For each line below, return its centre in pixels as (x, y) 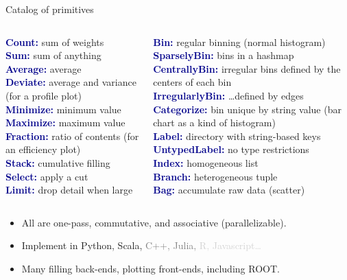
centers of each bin (192, 82)
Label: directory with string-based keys (237, 136)
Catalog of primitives (50, 9)
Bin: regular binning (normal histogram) (239, 42)
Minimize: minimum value (63, 109)
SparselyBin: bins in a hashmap (224, 55)
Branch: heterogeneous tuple (215, 176)
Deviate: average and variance (71, 82)
